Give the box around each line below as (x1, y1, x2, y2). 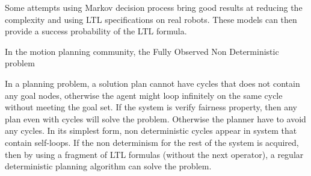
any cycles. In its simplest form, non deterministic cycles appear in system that (5, 124, 297, 137)
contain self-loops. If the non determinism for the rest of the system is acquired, (5, 136, 299, 148)
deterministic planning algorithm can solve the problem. (5, 160, 212, 172)
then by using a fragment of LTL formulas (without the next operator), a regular (5, 148, 304, 160)
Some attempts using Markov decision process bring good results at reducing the (5, 1, 303, 13)
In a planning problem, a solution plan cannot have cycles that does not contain (5, 77, 300, 89)
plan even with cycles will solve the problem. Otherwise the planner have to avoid (5, 112, 306, 125)
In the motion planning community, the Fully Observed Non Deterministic (5, 45, 279, 57)
